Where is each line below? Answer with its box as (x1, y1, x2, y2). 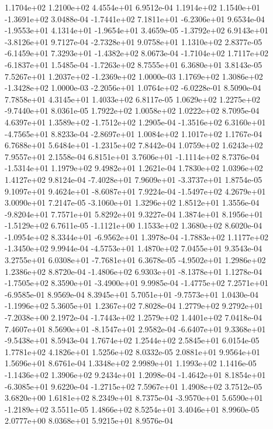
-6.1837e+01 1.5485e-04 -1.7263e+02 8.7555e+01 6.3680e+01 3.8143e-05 (5, 58, 262, 70)
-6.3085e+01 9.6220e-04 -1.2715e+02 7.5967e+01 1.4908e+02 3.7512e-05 (5, 380, 262, 392)
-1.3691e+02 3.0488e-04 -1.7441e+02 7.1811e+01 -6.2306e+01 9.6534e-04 (5, 12, 265, 25)
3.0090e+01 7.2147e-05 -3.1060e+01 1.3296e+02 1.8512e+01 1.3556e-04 (5, 196, 260, 209)
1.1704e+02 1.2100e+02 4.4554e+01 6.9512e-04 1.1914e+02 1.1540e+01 (5, 1, 261, 13)
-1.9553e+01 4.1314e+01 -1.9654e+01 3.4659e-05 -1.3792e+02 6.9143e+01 (5, 24, 269, 36)
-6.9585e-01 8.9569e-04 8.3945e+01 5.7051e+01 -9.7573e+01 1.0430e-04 (5, 288, 258, 300)
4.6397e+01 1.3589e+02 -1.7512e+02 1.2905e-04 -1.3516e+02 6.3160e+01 (5, 115, 266, 128)
